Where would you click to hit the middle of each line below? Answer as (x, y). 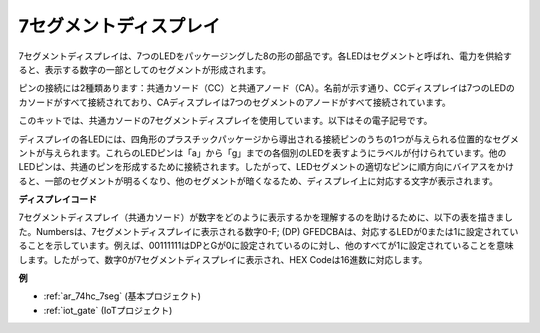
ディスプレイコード (58, 199)
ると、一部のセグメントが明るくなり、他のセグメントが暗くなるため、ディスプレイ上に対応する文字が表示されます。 (258, 181)
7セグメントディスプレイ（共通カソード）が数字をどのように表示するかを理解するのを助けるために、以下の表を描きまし (266, 217)
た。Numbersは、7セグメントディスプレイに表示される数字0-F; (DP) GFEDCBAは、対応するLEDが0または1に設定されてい (268, 231)
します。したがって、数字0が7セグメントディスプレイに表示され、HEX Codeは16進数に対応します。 (223, 259)
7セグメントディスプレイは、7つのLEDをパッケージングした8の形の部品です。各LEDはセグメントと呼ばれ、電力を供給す (265, 56)
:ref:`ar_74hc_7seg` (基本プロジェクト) (122, 296)
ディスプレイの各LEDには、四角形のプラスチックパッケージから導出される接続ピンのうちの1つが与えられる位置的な (255, 139)
